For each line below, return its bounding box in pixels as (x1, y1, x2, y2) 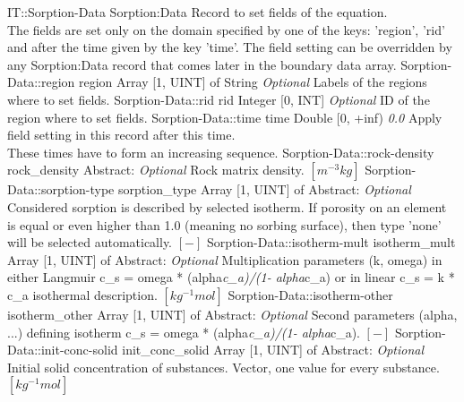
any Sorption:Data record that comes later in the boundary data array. (7, 55, 397, 73)
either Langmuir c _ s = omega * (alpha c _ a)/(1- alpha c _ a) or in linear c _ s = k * (7, 268, 455, 287)
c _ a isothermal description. (7, 285, 158, 304)
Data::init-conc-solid (7, 340, 118, 359)
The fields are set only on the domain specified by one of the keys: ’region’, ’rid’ (7, 20, 445, 38)
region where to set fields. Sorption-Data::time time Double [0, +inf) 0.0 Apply (7, 107, 443, 126)
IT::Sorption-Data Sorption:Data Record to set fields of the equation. (7, 3, 388, 21)
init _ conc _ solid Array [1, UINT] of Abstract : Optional (122, 340, 425, 359)
